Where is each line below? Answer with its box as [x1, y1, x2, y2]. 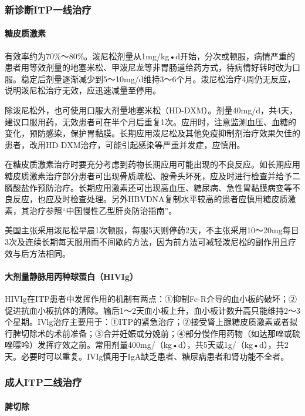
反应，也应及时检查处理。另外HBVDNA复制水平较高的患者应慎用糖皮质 [12, 193, 288, 205]
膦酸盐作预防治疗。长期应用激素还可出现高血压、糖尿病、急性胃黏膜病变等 [5, 181, 292, 193]
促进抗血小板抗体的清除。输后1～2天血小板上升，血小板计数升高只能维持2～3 [5, 304, 300, 316]
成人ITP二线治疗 [5, 375, 82, 390]
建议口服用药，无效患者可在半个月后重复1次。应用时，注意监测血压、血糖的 [5, 115, 296, 128]
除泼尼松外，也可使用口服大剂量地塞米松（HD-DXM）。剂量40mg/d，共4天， [5, 104, 297, 116]
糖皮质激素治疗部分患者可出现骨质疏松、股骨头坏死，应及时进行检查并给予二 [5, 169, 300, 182]
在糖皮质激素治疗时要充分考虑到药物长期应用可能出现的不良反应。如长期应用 [5, 158, 300, 170]
